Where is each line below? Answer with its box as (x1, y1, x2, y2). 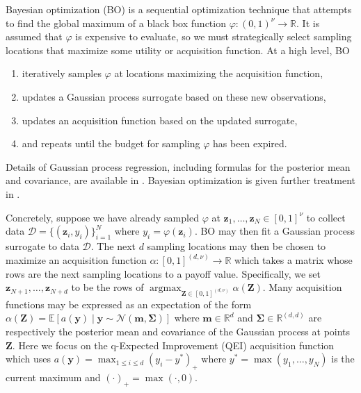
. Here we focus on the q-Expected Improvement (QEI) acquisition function (12, 337, 335, 352)
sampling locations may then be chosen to (147, 239, 326, 253)
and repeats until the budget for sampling (22, 136, 200, 151)
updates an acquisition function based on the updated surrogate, (22, 112, 298, 127)
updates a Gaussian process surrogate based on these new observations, (22, 89, 326, 103)
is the (331, 351, 355, 366)
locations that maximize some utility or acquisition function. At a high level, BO (6, 42, 350, 57)
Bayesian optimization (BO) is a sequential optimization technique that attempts (6, 2, 352, 16)
